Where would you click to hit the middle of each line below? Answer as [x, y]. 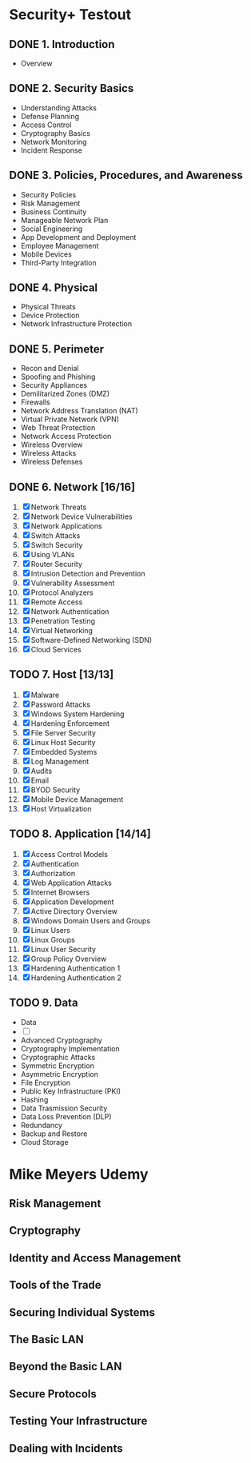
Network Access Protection [66, 437]
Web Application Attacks [72, 883]
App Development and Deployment [78, 237]
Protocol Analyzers [62, 592]
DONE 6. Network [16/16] [72, 486]
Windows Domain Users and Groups [91, 920]
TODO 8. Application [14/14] [80, 834]
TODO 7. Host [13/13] [62, 674]
